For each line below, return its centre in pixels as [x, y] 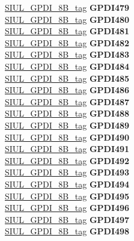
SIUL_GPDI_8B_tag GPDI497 [67, 219]
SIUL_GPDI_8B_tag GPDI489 [67, 125]
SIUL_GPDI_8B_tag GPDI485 [67, 78]
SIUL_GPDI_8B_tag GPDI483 [67, 54]
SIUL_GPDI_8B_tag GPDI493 [67, 172]
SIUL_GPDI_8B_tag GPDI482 [67, 42]
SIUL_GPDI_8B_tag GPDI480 [67, 19]
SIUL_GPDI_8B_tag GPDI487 [67, 101]
